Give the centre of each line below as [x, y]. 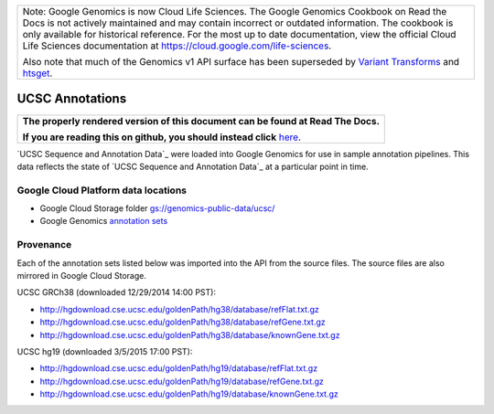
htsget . [38, 73]
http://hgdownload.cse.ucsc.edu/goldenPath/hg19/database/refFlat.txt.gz [179, 368]
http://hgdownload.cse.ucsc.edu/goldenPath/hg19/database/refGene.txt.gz [182, 381]
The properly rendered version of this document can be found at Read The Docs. [201, 121]
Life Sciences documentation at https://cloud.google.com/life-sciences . [177, 46]
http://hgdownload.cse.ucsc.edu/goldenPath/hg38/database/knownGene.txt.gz [190, 334]
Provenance [44, 245]
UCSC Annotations [72, 99]
